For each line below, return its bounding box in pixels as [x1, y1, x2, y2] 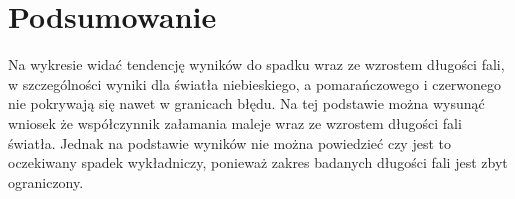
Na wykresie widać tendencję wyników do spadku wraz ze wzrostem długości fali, [8, 54, 505, 75]
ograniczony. [8, 171, 84, 192]
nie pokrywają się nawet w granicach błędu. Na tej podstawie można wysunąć [8, 93, 485, 114]
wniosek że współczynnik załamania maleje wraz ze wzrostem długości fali [8, 112, 462, 133]
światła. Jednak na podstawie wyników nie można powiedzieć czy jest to [8, 132, 451, 153]
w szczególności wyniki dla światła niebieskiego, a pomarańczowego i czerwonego [8, 73, 502, 94]
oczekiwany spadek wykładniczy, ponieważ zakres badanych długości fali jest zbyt [8, 152, 508, 173]
